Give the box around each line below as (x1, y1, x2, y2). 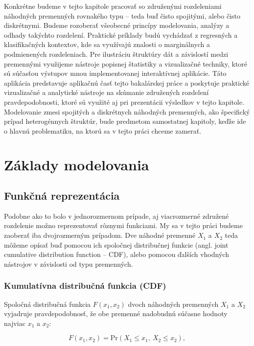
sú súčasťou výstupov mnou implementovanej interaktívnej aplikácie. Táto (4, 68, 227, 78)
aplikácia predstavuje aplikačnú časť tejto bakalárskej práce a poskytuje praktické (4, 77, 249, 88)
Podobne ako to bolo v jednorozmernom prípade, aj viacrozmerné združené (4, 210, 229, 221)
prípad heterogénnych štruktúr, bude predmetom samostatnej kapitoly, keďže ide (4, 116, 246, 126)
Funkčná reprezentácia (4, 188, 120, 203)
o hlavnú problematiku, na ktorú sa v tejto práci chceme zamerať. (4, 125, 202, 136)
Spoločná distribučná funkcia (4, 299, 91, 309)
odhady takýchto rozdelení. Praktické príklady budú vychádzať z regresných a (4, 29, 238, 40)
